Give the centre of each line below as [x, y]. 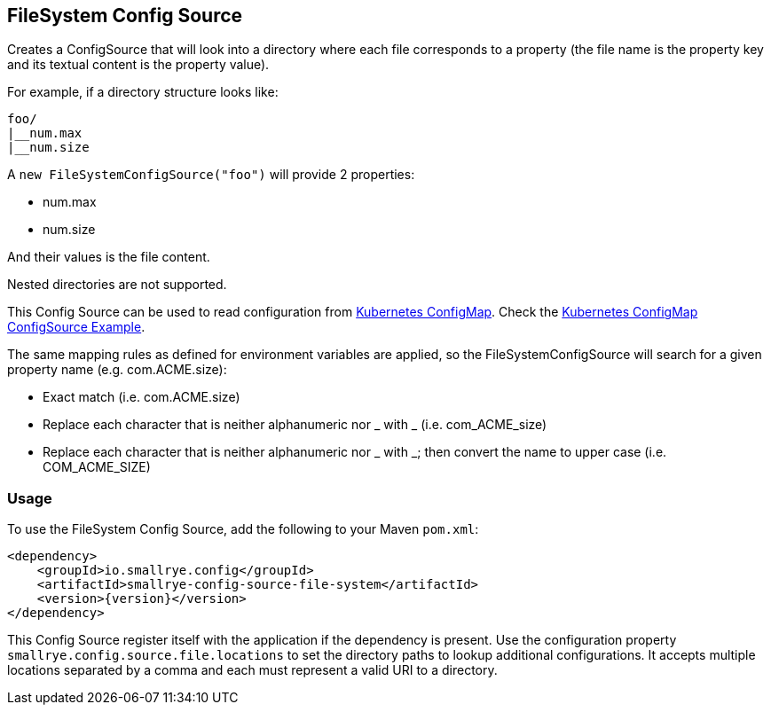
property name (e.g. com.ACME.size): [117, 370]
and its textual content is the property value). [138, 65]
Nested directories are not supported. [117, 285]
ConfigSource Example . [76, 327]
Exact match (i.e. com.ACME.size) [142, 397]
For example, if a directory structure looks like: [143, 92]
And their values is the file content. [109, 257]
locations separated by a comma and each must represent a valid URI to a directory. [252, 670]
